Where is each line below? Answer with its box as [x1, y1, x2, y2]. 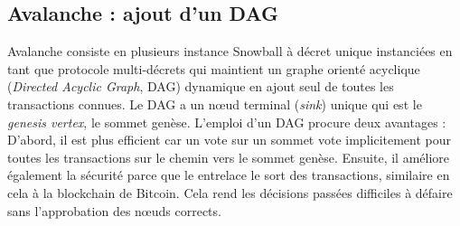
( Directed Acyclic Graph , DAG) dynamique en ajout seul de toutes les [7, 77, 394, 96]
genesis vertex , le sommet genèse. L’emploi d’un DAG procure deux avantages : [7, 112, 446, 131]
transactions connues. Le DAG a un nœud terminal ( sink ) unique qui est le [7, 94, 422, 113]
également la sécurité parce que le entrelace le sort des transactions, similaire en [7, 165, 450, 184]
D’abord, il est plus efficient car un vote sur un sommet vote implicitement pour [7, 130, 452, 149]
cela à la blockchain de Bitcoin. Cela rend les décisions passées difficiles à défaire [7, 183, 453, 202]
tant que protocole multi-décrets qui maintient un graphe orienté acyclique [7, 59, 420, 78]
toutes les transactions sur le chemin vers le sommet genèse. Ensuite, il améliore [7, 147, 450, 166]
